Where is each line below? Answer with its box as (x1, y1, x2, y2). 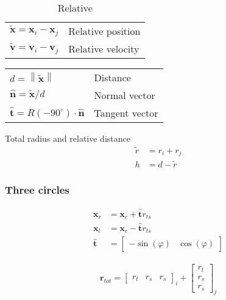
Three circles (5, 182, 69, 197)
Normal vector (94, 88, 155, 102)
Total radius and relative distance (5, 132, 130, 144)
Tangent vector (94, 106, 158, 120)
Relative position (68, 24, 141, 38)
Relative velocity (68, 42, 139, 56)
